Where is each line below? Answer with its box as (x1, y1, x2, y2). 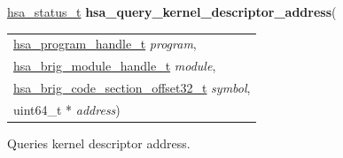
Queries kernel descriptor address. (7, 133, 191, 152)
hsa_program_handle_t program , (13, 34, 197, 53)
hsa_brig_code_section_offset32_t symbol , (13, 79, 251, 97)
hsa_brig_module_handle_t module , (13, 56, 216, 75)
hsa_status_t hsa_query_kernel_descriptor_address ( (7, 3, 337, 20)
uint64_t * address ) (13, 100, 121, 118)
